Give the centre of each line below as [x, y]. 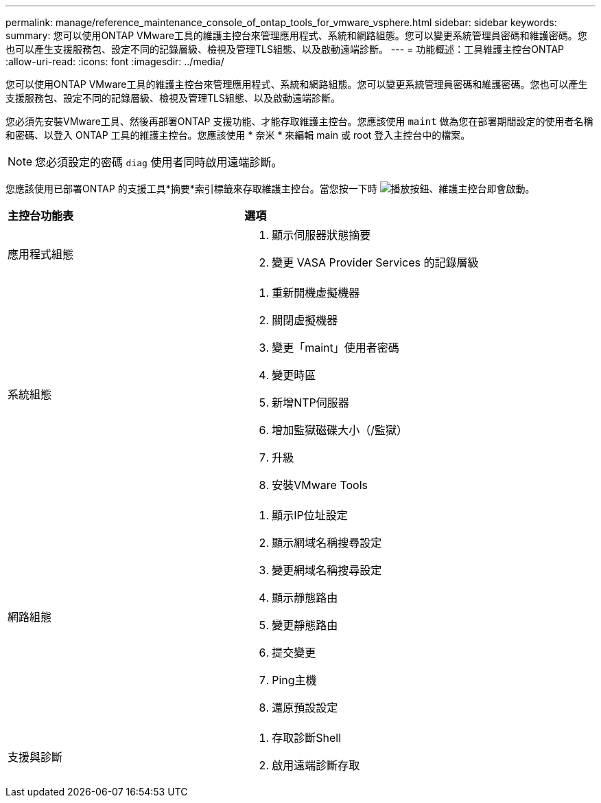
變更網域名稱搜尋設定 [327, 570]
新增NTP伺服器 [310, 403]
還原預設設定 [305, 708]
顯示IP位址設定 [310, 515]
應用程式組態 [41, 254]
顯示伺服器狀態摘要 [321, 235]
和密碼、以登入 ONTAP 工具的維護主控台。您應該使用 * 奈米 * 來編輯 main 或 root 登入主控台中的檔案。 [238, 135]
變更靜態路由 [305, 625]
